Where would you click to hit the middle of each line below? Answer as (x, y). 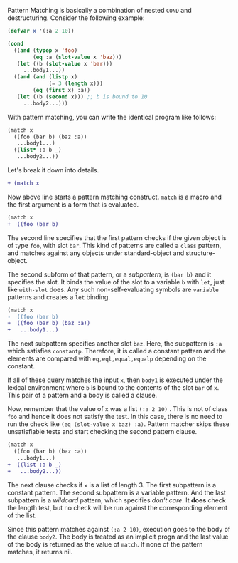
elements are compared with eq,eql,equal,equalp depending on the (107, 358)
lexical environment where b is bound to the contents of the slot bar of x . (113, 388)
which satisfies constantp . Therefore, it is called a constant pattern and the (117, 351)
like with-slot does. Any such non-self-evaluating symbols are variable (113, 289)
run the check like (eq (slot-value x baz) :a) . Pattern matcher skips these (118, 424)
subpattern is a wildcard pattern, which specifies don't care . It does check (117, 500)
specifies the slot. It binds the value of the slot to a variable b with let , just (116, 281)
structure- (200, 253)
